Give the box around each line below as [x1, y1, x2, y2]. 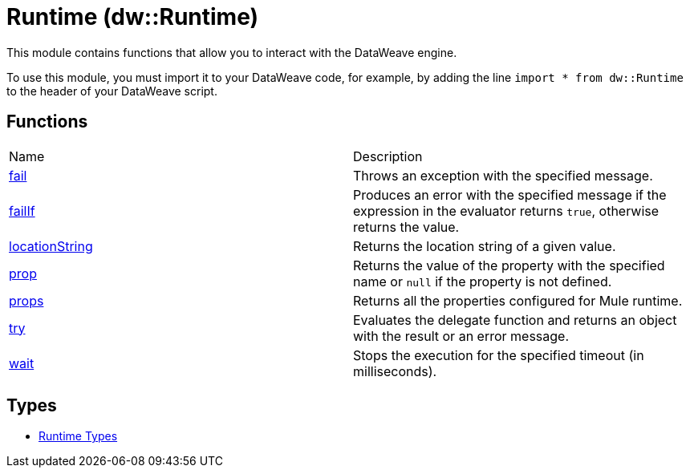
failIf [9, 202, 35, 219]
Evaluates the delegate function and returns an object [353, 311, 677, 328]
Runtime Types [39, 429, 118, 444]
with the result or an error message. [353, 327, 570, 344]
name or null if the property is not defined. [353, 273, 612, 290]
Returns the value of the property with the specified [353, 257, 665, 273]
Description [353, 148, 423, 164]
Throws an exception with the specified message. [353, 167, 653, 184]
